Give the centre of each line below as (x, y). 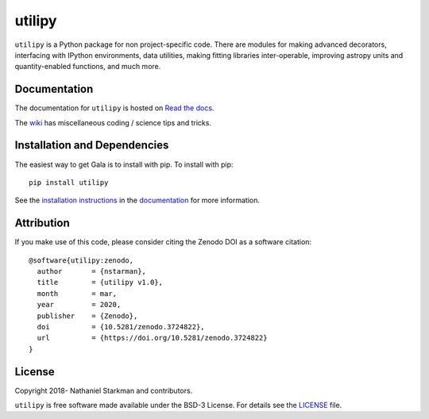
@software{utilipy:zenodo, (81, 260)
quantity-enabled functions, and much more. (88, 67)
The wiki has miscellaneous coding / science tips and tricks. (113, 122)
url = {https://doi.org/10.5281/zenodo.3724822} (152, 338)
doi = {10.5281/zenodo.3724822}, (121, 327)
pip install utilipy (69, 182)
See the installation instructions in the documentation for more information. (137, 200)
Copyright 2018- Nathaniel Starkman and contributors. (104, 390)
